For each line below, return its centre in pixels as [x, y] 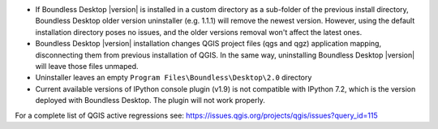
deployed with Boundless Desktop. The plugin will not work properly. [150, 101]
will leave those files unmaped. [87, 66]
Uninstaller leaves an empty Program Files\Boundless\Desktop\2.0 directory [174, 78]
